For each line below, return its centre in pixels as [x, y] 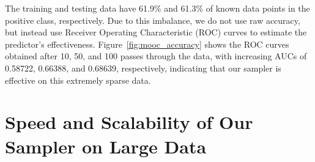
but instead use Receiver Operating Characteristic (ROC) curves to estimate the [156, 32]
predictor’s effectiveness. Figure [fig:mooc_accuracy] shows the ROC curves [147, 44]
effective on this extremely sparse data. [78, 80]
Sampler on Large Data [106, 146]
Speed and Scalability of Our [129, 122]
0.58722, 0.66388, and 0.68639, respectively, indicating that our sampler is [143, 68]
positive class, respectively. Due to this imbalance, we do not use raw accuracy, [153, 20]
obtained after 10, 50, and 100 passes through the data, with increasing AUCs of [156, 56]
